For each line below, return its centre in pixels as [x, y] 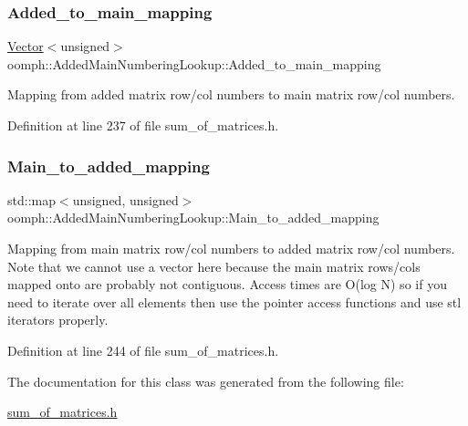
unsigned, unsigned [125, 199]
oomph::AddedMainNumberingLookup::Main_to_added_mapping [193, 218]
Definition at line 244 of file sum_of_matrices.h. [143, 350]
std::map [31, 199]
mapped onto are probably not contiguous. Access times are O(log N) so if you [227, 284]
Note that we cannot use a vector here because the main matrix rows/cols [214, 266]
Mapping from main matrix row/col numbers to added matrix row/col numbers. [231, 248]
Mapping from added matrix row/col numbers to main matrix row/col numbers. [231, 94]
